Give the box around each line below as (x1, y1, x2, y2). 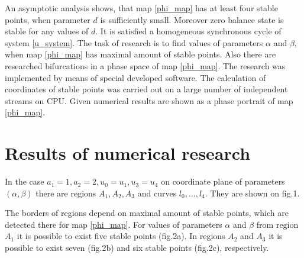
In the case (5, 175, 44, 188)
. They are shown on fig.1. (205, 186, 300, 199)
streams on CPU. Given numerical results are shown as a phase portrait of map (5, 94, 293, 107)
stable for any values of (5, 25, 89, 37)
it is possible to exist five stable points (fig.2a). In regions (17, 230, 225, 242)
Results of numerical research (5, 141, 251, 165)
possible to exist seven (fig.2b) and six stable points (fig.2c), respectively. (5, 241, 269, 254)
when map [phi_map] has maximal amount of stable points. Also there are (5, 48, 276, 60)
